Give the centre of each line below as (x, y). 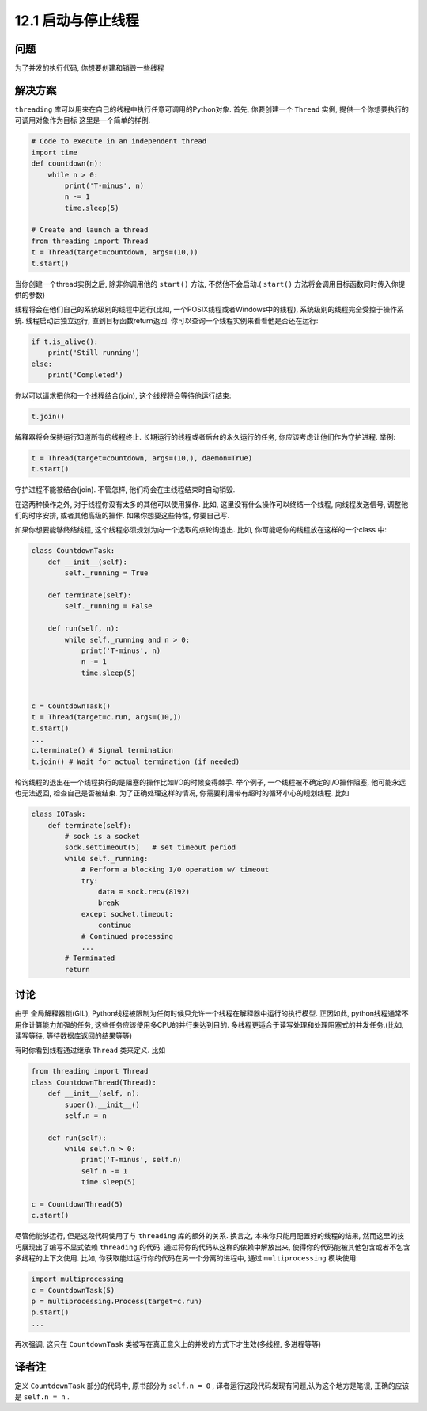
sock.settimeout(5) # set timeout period (150, 847)
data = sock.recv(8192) (144, 892)
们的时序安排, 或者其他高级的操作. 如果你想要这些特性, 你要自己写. (122, 516)
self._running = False (109, 606)
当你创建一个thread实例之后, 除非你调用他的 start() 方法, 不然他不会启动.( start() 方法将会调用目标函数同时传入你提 (210, 284)
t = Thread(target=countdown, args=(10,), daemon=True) (142, 458)
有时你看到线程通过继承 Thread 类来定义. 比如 (90, 1051)
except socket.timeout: (127, 914)
